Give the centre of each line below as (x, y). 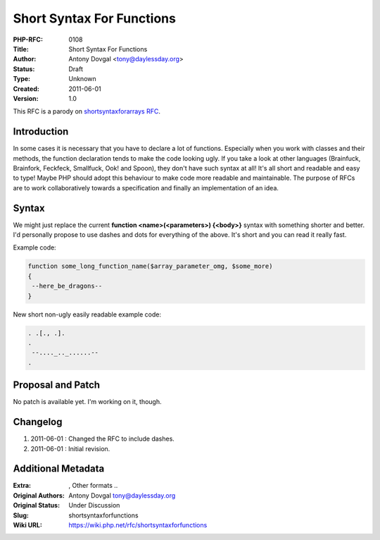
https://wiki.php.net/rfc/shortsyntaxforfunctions (138, 525)
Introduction (41, 131)
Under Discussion (94, 505)
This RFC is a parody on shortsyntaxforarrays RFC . (87, 111)
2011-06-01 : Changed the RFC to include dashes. (103, 439)
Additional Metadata (59, 469)
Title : (21, 49)
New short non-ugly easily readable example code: (87, 314)
